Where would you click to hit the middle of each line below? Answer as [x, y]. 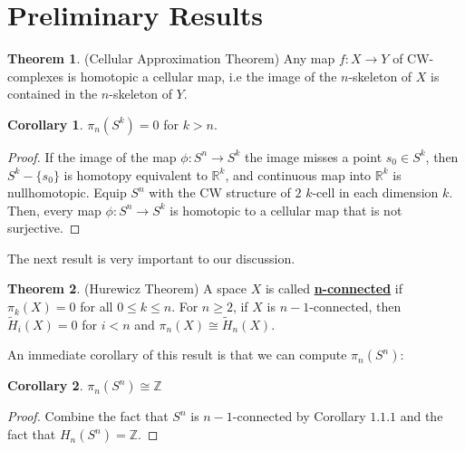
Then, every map [54, 210]
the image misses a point [314, 156]
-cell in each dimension [375, 192]
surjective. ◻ [44, 228]
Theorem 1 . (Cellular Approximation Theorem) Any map [171, 58]
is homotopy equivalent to [136, 174]
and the [421, 416]
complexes [35, 76]
